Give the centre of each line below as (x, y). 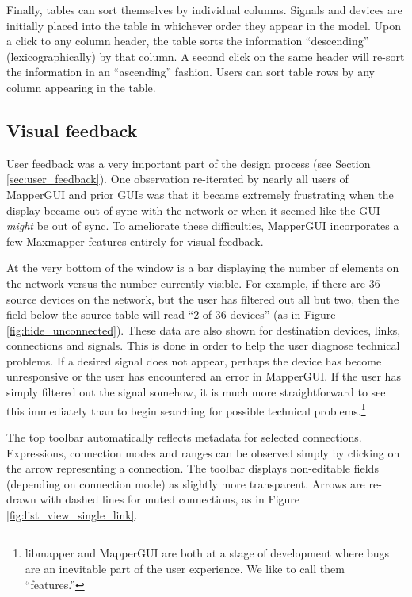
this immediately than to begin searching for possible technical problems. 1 (186, 409)
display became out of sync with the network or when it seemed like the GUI (193, 210)
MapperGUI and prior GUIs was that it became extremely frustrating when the (200, 194)
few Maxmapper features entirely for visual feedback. (135, 241)
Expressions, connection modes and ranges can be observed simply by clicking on (203, 452)
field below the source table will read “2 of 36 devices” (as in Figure (171, 314)
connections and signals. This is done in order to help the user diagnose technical (203, 345)
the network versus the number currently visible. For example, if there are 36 (193, 283)
